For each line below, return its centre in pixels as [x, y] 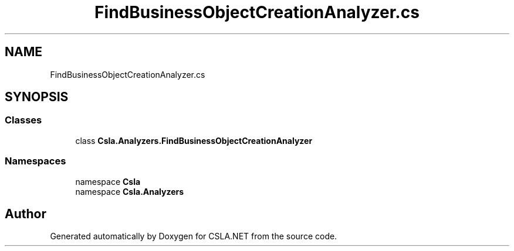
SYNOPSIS [37, 97]
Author [26, 214]
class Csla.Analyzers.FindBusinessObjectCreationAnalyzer [194, 140]
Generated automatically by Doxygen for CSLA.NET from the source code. [194, 236]
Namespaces [35, 161]
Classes [23, 120]
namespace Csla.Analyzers [130, 191]
